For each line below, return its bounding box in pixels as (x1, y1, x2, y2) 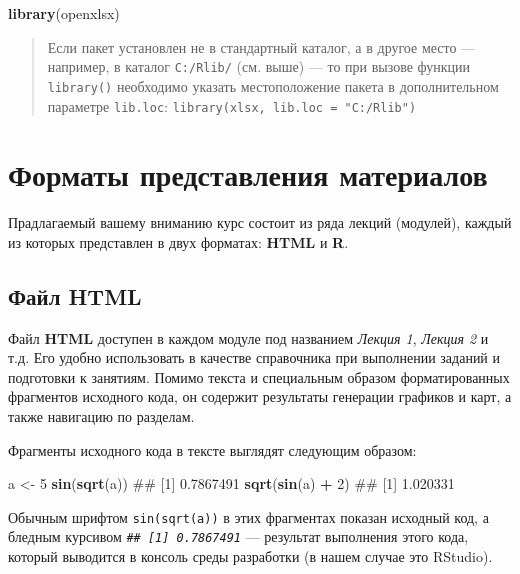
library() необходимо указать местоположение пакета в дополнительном (47, 75, 499, 96)
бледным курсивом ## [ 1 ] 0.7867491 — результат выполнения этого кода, (8, 526, 469, 547)
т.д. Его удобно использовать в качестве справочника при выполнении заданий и (8, 347, 501, 368)
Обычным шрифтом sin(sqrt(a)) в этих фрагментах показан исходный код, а (8, 506, 489, 527)
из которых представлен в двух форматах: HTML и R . (8, 231, 349, 252)
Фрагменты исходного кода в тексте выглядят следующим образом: (8, 439, 417, 460)
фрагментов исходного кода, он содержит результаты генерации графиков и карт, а (8, 386, 512, 407)
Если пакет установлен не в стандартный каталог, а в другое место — (47, 36, 476, 57)
